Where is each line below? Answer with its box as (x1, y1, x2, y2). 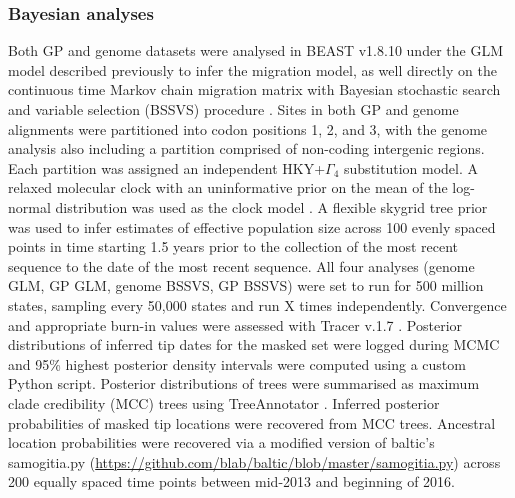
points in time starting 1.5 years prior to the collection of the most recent (8, 236, 459, 257)
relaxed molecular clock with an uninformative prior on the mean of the (8, 177, 448, 198)
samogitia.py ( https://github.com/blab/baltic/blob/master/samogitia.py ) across (8, 451, 501, 472)
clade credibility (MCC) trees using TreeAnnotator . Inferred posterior (8, 392, 440, 413)
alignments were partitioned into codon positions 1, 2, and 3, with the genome (8, 118, 488, 139)
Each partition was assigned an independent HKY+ (8, 157, 326, 178)
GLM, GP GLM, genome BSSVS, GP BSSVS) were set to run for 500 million (8, 275, 484, 296)
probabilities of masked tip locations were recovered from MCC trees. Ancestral (8, 412, 496, 433)
